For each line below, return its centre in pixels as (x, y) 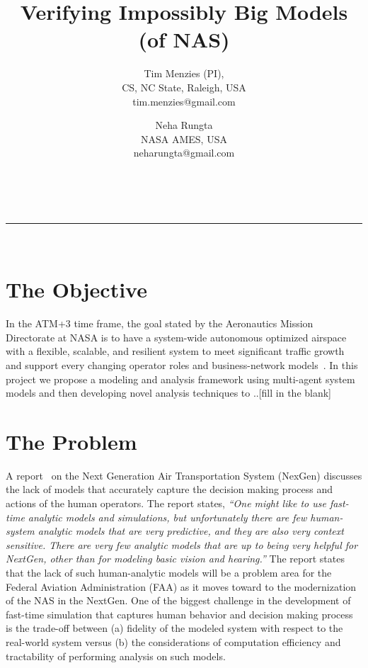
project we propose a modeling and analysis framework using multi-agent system (180, 379)
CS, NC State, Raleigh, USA (184, 87)
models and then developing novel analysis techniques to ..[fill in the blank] (169, 393)
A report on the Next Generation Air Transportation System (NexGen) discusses (184, 475)
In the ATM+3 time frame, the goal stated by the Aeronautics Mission (160, 323)
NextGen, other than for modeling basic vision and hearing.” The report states (175, 559)
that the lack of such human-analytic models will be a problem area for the (169, 573)
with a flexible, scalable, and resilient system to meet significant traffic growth (175, 351)
